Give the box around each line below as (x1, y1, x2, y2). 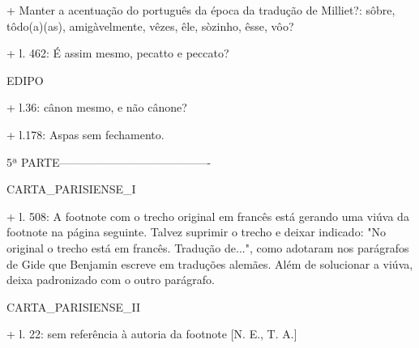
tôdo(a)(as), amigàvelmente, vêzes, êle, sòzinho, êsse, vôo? (6, 17, 294, 34)
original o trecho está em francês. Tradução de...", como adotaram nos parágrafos (6, 239, 409, 256)
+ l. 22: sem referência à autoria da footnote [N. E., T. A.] (6, 325, 297, 342)
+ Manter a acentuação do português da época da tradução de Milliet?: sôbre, (6, 2, 395, 18)
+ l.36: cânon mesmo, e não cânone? (6, 99, 187, 116)
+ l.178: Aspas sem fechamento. (6, 125, 165, 142)
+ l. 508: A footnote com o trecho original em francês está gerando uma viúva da (6, 207, 409, 224)
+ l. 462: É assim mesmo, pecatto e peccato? (6, 45, 229, 62)
